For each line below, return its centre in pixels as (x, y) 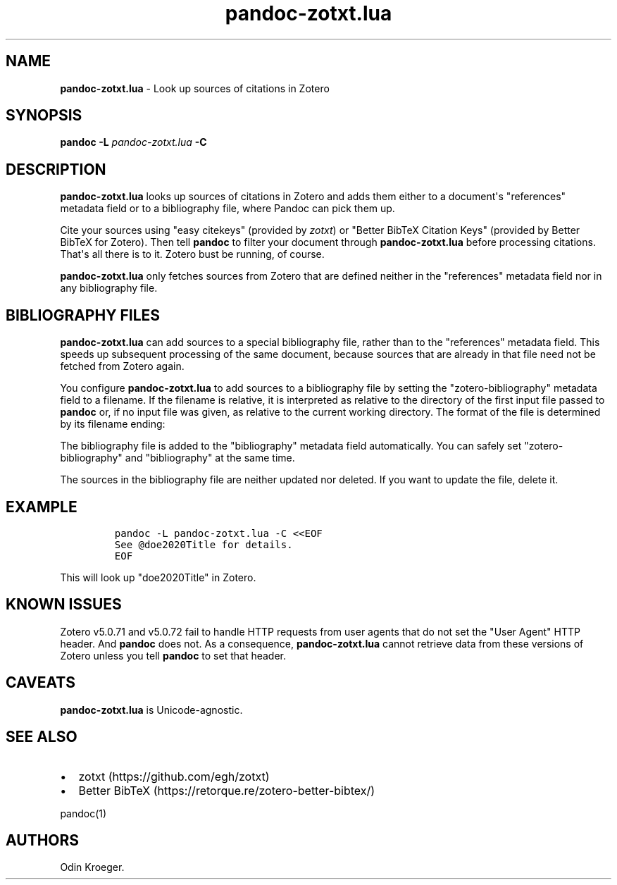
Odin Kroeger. (92, 867)
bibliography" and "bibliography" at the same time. (177, 458)
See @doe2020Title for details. (204, 544)
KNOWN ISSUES (64, 605)
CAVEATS (40, 683)
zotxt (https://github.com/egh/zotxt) (174, 776)
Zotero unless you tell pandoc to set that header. (173, 655)
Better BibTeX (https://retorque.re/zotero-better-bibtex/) (227, 790)
